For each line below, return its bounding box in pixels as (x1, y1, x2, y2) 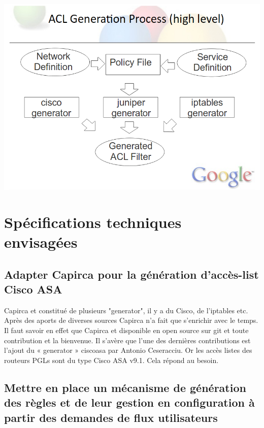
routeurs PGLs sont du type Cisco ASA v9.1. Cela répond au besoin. (4, 354, 219, 365)
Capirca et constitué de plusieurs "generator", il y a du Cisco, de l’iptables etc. (4, 305, 248, 315)
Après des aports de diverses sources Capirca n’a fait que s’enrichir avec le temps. (4, 315, 258, 325)
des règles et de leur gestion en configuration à (4, 394, 255, 410)
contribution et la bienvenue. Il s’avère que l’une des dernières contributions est (4, 335, 251, 345)
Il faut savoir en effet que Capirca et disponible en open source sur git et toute (4, 325, 249, 336)
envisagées (4, 232, 78, 252)
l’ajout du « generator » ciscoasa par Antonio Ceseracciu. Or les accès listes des (4, 345, 252, 355)
